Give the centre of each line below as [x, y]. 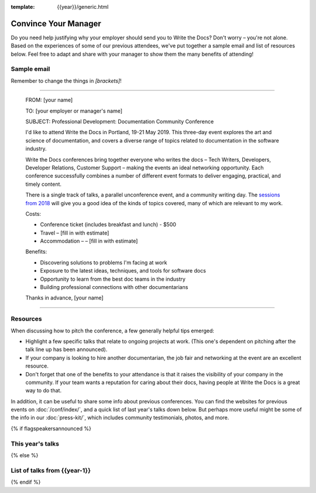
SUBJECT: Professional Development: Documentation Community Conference [120, 121]
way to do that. [43, 390]
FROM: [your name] [49, 100]
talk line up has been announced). [66, 349]
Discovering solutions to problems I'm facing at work [104, 262]
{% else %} [25, 455]
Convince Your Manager [56, 23]
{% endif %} [26, 482]
